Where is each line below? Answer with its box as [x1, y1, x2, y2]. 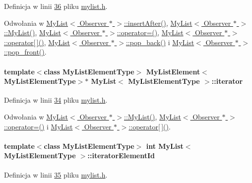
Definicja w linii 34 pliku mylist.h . [4, 95, 108, 105]
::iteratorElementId [87, 150, 155, 161]
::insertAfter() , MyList [124, 17, 192, 28]
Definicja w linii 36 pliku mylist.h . [4, 1, 108, 11]
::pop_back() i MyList [126, 37, 194, 47]
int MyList [146, 140, 184, 151]
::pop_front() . [4, 47, 47, 57]
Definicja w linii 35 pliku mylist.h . [4, 169, 108, 180]
